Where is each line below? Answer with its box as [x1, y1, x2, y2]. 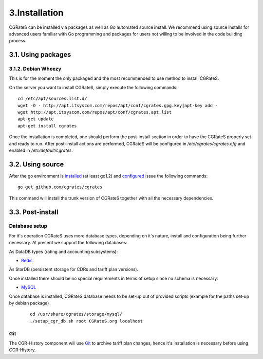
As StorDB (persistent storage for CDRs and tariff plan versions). [9, 267, 138, 272]
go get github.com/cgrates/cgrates [18, 184, 103, 190]
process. [9, 38, 27, 44]
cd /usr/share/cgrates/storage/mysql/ [30, 311, 123, 317]
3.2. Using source [9, 160, 64, 168]
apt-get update [18, 116, 54, 122]
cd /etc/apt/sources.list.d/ [18, 96, 87, 102]
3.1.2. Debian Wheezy [9, 66, 62, 72]
